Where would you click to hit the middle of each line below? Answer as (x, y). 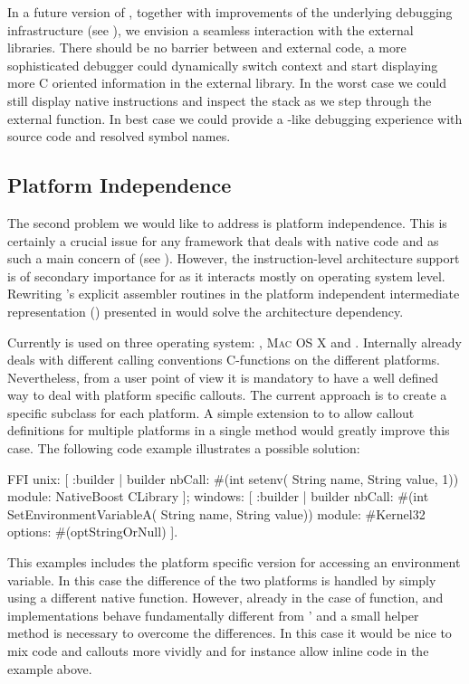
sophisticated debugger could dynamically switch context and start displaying (223, 65)
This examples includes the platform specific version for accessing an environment (234, 562)
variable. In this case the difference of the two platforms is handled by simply (222, 579)
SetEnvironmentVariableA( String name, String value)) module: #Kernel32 (216, 513)
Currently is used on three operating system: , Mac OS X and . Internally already (234, 342)
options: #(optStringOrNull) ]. (93, 532)
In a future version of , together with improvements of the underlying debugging (230, 12)
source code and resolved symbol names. (119, 136)
